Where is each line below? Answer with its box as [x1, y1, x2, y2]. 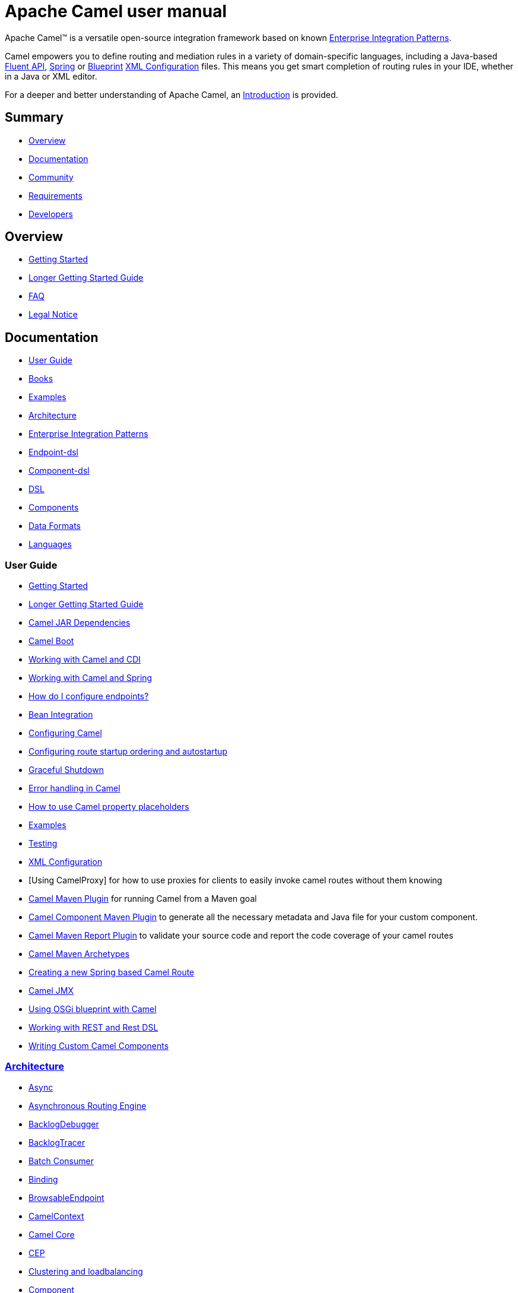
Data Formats [28, 521, 81, 531]
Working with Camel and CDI [28, 654, 141, 665]
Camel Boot [28, 636, 74, 646]
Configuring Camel [28, 728, 102, 739]
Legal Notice [28, 309, 78, 320]
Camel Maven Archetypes [28, 949, 130, 959]
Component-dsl [28, 465, 90, 476]
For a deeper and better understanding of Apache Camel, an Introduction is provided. [5, 89, 338, 100]
